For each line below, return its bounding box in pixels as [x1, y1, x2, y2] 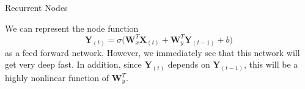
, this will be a [243, 58, 298, 71]
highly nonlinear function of [5, 71, 109, 84]
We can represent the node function [5, 21, 139, 34]
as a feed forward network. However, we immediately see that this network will [5, 46, 300, 59]
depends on [167, 58, 210, 71]
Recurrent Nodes [5, 1, 68, 13]
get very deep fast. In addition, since [5, 58, 142, 71]
